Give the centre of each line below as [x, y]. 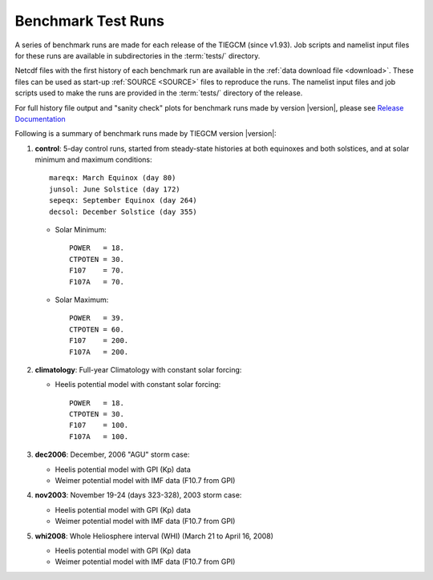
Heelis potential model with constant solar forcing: [138, 385]
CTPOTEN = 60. [97, 329]
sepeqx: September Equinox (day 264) [123, 201]
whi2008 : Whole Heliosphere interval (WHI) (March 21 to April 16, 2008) [154, 536]
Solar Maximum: [82, 300]
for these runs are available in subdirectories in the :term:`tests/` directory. [138, 55]
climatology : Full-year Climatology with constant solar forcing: [138, 369]
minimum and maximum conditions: [93, 159]
